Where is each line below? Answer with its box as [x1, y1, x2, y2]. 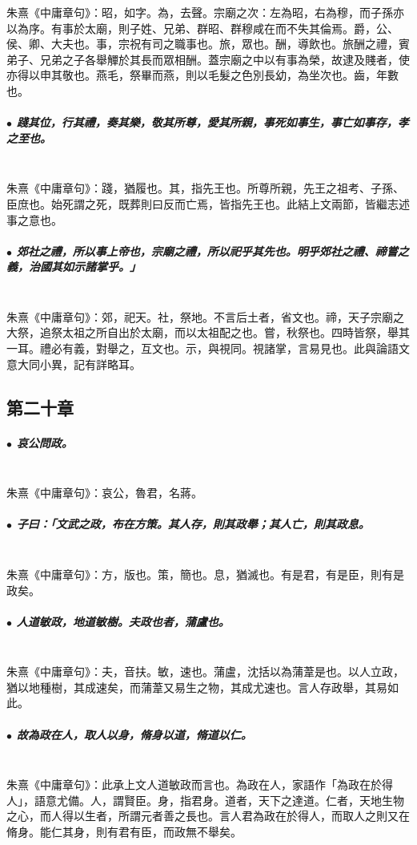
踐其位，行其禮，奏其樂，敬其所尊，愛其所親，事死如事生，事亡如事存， [16, 114, 398, 131]
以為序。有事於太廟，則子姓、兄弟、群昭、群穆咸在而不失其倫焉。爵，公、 [6, 19, 399, 36]
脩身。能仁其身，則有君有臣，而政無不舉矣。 [6, 823, 242, 839]
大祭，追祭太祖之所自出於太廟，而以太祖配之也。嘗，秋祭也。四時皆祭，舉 [6, 324, 399, 341]
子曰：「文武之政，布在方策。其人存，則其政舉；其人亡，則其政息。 [16, 515, 370, 532]
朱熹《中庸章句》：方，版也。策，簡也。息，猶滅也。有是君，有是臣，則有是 [6, 565, 404, 582]
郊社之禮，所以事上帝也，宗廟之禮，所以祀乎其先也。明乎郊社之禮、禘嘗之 [16, 242, 409, 259]
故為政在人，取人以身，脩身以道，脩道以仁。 [16, 726, 252, 742]
